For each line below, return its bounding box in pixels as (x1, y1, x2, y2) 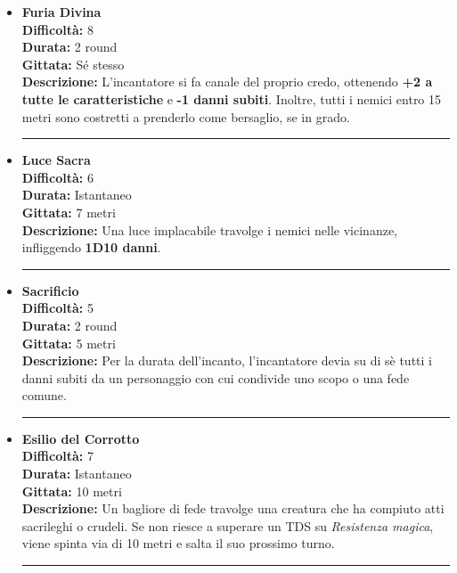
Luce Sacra (21, 151, 91, 169)
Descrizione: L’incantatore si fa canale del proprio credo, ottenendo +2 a (21, 72, 433, 91)
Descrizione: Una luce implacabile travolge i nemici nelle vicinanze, (21, 220, 398, 239)
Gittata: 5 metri (21, 333, 116, 352)
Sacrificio (21, 281, 79, 299)
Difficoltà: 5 (21, 299, 94, 317)
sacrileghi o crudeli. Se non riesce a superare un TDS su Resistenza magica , (21, 516, 434, 535)
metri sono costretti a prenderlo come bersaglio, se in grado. (21, 107, 350, 126)
